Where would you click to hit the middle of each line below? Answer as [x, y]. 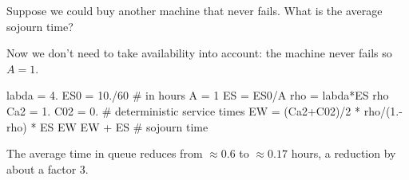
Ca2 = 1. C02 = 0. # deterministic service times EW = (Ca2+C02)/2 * [183, 110]
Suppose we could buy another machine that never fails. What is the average [195, 10]
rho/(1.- [383, 110]
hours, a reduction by [343, 153]
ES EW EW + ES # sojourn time [124, 126]
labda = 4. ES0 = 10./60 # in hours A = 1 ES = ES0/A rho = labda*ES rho [198, 95]
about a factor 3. [48, 168]
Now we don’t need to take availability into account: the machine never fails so [199, 53]
